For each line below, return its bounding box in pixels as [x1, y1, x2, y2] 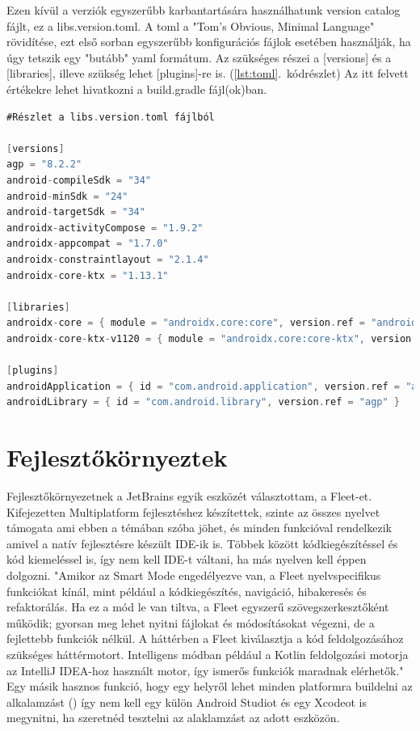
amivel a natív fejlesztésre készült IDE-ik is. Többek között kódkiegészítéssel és [6, 535, 398, 551]
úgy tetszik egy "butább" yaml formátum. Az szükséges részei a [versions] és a [6, 49, 392, 65]
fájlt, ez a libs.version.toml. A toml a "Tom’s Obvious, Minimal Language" [6, 17, 375, 34]
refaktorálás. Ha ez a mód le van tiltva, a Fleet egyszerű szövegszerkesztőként [6, 598, 389, 615]
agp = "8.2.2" [6, 158, 82, 171]
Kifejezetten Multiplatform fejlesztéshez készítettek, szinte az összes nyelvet [6, 503, 380, 520]
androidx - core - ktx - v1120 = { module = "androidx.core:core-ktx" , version [6, 332, 412, 344]
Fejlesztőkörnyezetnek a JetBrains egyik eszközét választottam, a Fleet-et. [6, 487, 372, 504]
